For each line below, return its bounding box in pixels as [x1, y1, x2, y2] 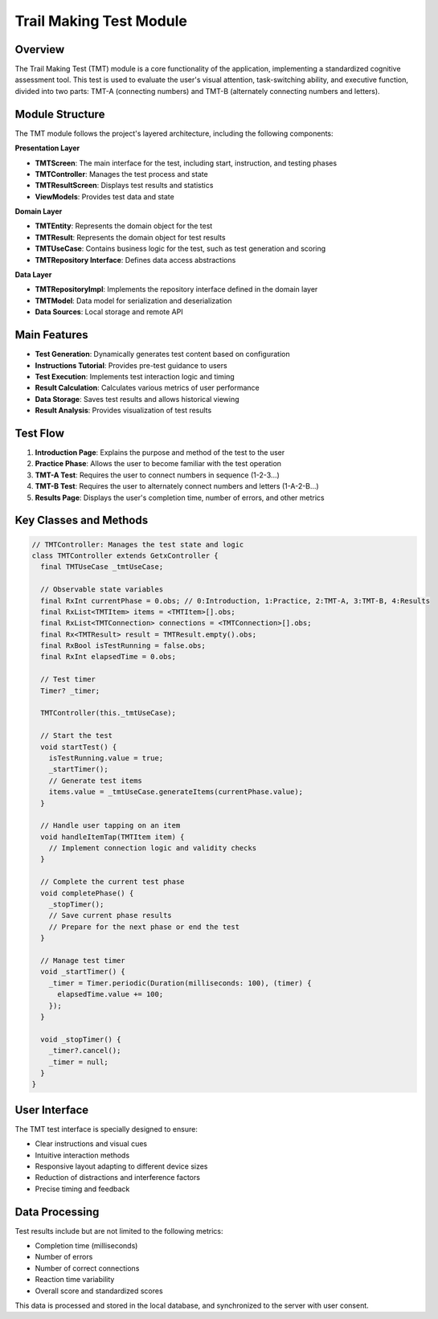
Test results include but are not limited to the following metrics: [14, 1226, 224, 1235]
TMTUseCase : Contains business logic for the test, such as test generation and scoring [35, 244, 326, 253]
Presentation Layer [14, 143, 80, 153]
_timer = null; [48, 1057, 108, 1067]
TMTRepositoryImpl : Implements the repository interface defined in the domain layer [35, 285, 318, 294]
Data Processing [14, 1205, 100, 1219]
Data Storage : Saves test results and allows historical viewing [35, 394, 239, 403]
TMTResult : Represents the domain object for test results [35, 232, 226, 242]
